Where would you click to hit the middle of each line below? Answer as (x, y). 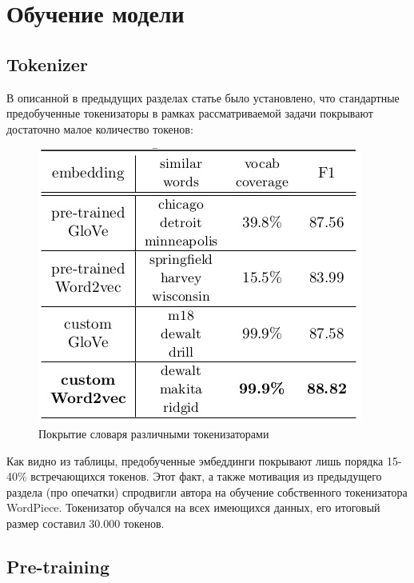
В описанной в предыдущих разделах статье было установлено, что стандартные (203, 97)
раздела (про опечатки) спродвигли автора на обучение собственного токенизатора (207, 491)
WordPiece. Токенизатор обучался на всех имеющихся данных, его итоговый (193, 507)
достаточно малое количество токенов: (100, 128)
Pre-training (58, 566)
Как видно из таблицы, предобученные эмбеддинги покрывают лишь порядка (195, 460)
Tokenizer (47, 64)
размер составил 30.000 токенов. (86, 523)
